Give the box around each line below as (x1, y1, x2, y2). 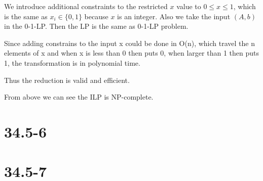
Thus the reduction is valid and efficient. (4, 74, 130, 85)
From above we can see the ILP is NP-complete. (4, 92, 154, 102)
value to (176, 1, 201, 11)
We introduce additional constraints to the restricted (4, 1, 168, 11)
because (84, 11, 108, 21)
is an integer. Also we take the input (117, 11, 231, 21)
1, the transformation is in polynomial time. (4, 57, 140, 68)
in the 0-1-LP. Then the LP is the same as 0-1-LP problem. (4, 21, 189, 31)
